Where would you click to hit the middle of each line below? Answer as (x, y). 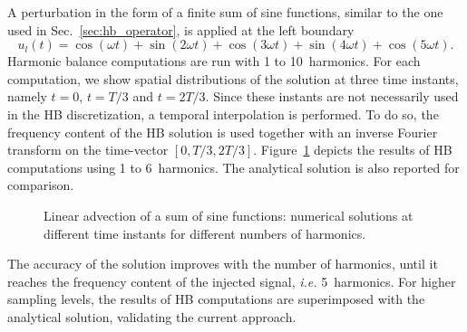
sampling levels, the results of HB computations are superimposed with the (216, 299)
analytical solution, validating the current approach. (152, 316)
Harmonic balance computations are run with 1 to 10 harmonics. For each (214, 61)
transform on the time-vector (88, 150)
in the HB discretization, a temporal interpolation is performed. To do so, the (223, 114)
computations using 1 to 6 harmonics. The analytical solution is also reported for (233, 167)
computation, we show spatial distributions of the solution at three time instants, (233, 78)
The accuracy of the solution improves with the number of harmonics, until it (223, 264)
